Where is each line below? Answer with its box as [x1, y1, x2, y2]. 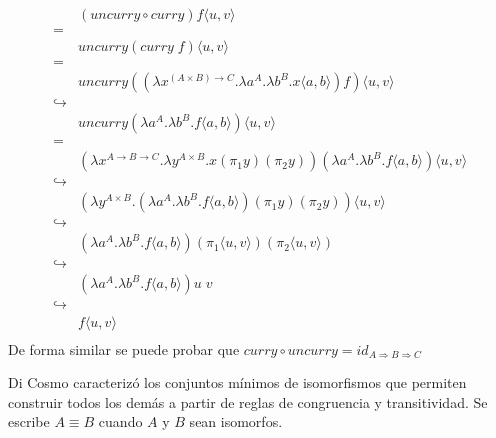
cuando [98, 411, 143, 432]
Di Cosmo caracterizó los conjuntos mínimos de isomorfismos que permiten [8, 372, 467, 393]
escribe [8, 411, 50, 432]
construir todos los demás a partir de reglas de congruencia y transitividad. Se [8, 391, 488, 412]
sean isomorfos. [189, 411, 283, 432]
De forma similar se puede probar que [8, 338, 240, 359]
